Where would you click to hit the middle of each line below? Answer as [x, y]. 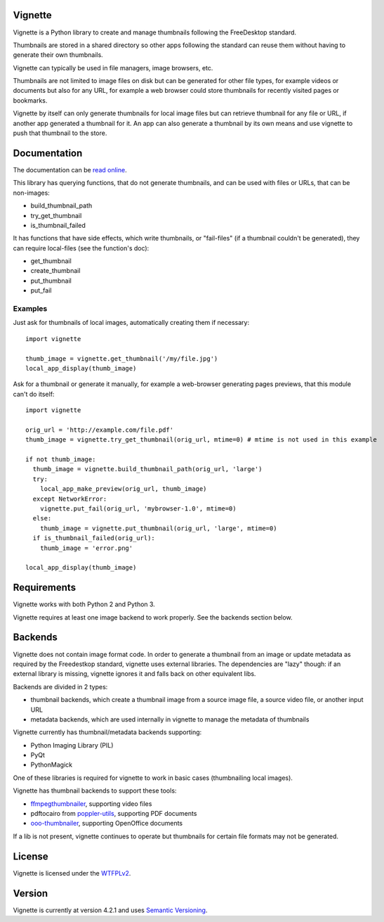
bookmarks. [30, 100]
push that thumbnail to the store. [60, 133]
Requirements [45, 588]
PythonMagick [52, 765]
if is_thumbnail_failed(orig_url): [94, 538]
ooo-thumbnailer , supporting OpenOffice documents [107, 824]
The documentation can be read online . [70, 169]
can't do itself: [34, 394]
